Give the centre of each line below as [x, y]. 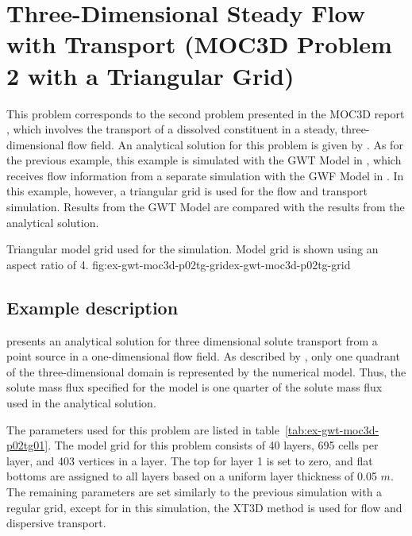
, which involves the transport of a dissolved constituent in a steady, [172, 129]
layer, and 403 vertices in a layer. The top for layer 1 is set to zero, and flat [190, 460]
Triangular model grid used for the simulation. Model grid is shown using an [193, 249]
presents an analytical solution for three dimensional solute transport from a [192, 340]
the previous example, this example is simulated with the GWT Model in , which [204, 160]
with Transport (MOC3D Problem [199, 44]
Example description [92, 307]
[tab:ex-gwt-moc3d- [332, 429]
